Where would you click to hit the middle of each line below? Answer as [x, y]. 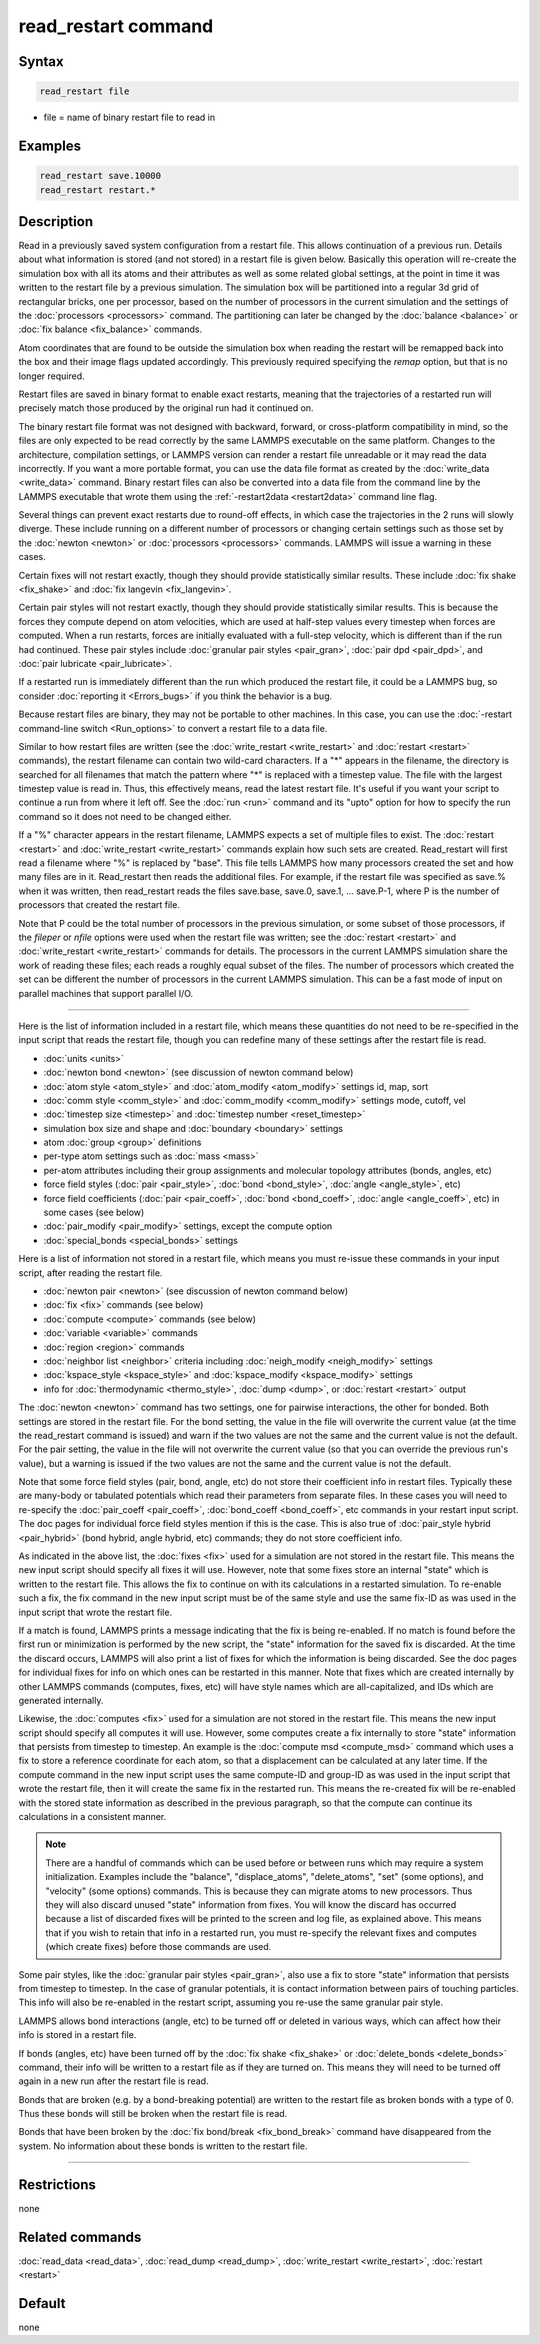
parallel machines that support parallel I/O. [106, 993]
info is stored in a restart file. [77, 2035]
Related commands [80, 2236]
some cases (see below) [94, 1212]
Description [56, 221]
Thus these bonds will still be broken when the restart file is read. [153, 2114]
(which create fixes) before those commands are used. [158, 1947]
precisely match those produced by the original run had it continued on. [166, 408]
